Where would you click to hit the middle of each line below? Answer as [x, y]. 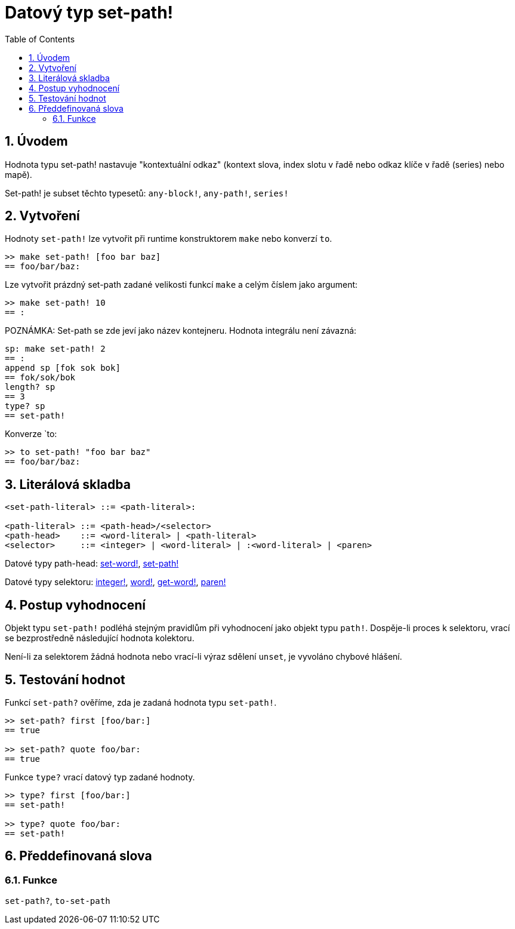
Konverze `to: [31, 434]
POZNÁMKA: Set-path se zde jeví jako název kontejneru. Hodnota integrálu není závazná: [181, 331]
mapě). [18, 174]
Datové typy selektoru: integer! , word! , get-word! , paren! [115, 582]
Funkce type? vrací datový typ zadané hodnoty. [100, 777]
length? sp [30, 387]
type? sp [25, 406]
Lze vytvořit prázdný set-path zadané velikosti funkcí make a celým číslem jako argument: [181, 285]
